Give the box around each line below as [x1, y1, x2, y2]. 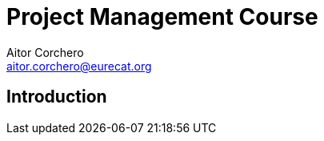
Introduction [6, 87, 107, 107]
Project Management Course [6, 3, 318, 30]
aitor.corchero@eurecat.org [6, 58, 152, 73]
